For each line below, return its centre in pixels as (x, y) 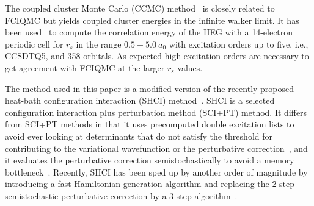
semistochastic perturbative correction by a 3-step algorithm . (121, 195)
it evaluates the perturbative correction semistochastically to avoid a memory (150, 160)
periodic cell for (34, 44)
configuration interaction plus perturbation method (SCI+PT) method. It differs (156, 112)
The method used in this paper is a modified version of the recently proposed (150, 88)
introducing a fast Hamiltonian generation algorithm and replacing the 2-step (150, 184)
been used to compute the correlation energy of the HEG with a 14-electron (149, 32)
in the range (99, 44)
